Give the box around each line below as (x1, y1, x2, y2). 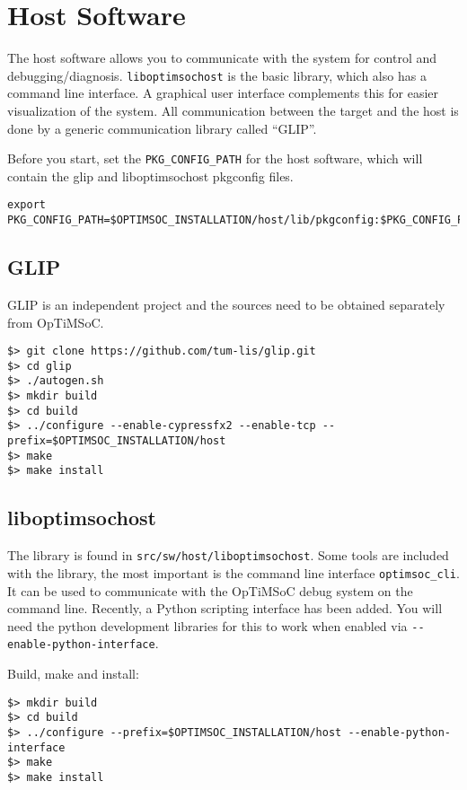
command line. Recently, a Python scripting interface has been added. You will (7, 599, 443, 618)
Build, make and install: (7, 664, 139, 683)
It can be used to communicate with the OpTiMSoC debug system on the (7, 581, 413, 600)
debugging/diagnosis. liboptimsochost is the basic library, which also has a (7, 66, 427, 84)
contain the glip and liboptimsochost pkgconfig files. (7, 166, 294, 185)
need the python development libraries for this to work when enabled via (7, 616, 408, 635)
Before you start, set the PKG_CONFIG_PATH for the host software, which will (7, 149, 423, 168)
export (7, 198, 46, 212)
